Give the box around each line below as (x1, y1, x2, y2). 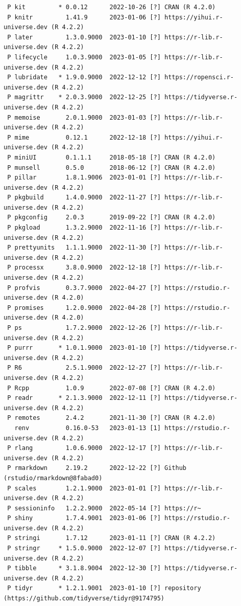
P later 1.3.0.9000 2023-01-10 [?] (7, 33, 161, 41)
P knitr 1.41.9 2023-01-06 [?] (7, 13, 161, 21)
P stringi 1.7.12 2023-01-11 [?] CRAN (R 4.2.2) (7, 534, 216, 542)
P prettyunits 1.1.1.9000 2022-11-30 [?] (7, 244, 161, 252)
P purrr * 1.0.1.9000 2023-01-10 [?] (7, 344, 161, 352)
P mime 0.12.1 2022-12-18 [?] (7, 133, 161, 141)
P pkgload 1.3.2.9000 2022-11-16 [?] (7, 224, 161, 232)
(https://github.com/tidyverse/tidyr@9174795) (4, 595, 164, 602)
